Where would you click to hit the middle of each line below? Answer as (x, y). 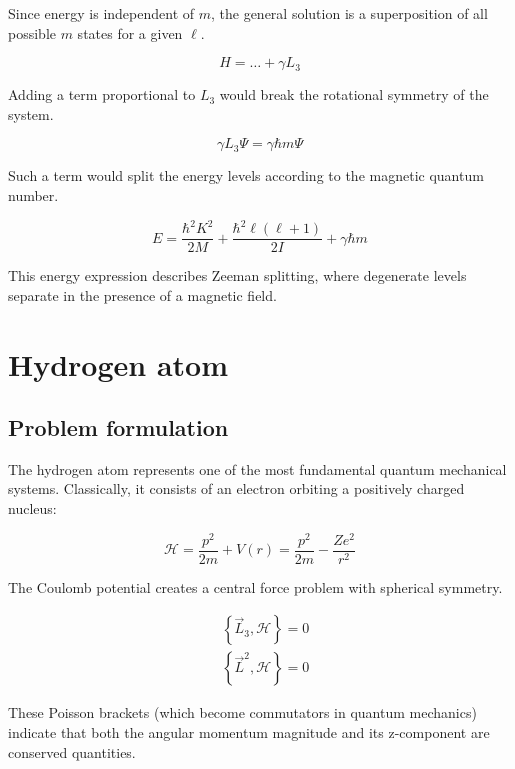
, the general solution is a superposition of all (349, 13)
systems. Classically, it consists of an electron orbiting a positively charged (236, 488)
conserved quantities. (72, 751)
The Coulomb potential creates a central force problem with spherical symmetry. (255, 586)
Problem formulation (118, 427)
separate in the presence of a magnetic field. (142, 294)
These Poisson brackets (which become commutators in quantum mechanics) (242, 712)
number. (33, 194)
